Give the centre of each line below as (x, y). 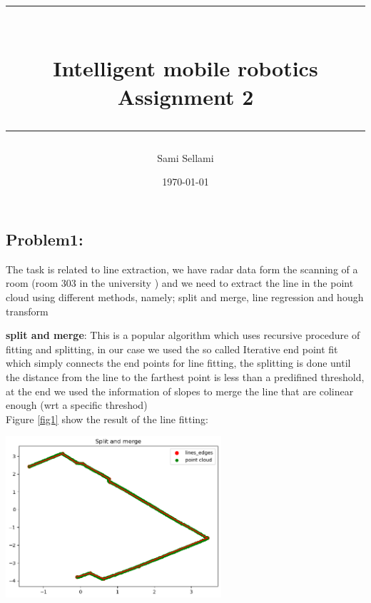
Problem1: (45, 239)
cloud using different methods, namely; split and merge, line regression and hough (185, 297)
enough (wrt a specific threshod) (77, 405)
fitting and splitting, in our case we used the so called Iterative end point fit (172, 349)
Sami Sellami (185, 157)
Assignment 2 (185, 96)
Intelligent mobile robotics (185, 68)
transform (27, 311)
